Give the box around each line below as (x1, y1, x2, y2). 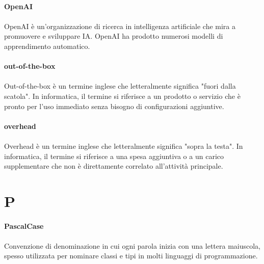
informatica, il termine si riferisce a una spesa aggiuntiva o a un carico (4, 150, 224, 161)
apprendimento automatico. (4, 40, 90, 51)
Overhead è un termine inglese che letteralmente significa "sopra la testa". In (4, 140, 243, 151)
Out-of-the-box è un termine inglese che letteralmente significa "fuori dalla (4, 81, 236, 91)
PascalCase (4, 220, 44, 231)
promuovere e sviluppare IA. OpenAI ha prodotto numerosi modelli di (4, 31, 223, 41)
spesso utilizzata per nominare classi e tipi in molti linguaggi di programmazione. (4, 250, 258, 261)
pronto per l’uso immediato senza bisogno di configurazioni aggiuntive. (4, 100, 224, 111)
